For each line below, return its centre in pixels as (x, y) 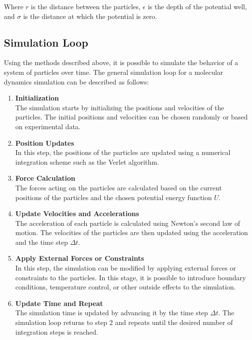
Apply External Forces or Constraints (80, 258)
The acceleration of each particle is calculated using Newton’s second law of (128, 223)
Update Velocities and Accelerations (77, 213)
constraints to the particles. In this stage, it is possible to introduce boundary (131, 277)
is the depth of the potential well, (197, 6)
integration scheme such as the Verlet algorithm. (87, 161)
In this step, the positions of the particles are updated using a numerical (123, 152)
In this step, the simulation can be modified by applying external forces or (126, 268)
